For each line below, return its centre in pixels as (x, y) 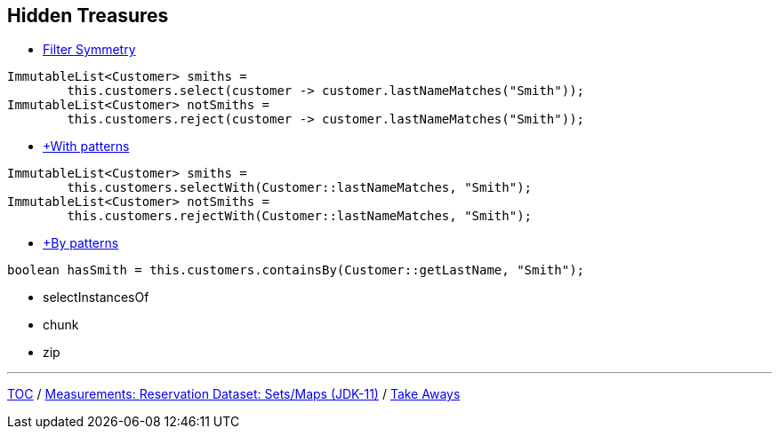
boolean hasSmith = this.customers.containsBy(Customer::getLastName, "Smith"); (296, 270)
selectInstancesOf (96, 297)
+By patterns (81, 243)
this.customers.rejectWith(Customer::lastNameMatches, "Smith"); (300, 216)
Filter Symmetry (89, 50)
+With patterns (86, 147)
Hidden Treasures (88, 16)
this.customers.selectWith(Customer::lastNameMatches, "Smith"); (300, 188)
